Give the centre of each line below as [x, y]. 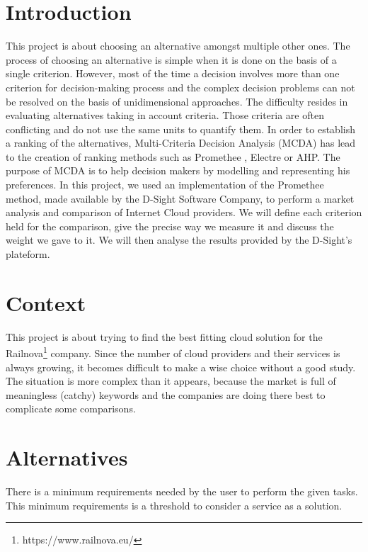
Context [46, 302]
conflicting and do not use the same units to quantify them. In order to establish [180, 129]
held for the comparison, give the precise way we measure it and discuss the [170, 226]
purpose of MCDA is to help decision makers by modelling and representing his [178, 170]
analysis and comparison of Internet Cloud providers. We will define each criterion [184, 212]
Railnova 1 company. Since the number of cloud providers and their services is [173, 352]
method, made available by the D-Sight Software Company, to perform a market [180, 198]
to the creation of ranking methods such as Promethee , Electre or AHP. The [173, 156]
